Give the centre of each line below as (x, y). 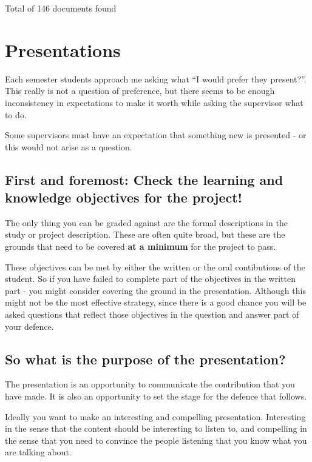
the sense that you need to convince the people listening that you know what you (156, 440)
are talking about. (38, 452)
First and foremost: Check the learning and (144, 179)
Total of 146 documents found (61, 8)
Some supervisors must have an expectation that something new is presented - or (156, 135)
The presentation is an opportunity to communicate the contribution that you (150, 384)
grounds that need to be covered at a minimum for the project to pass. (141, 246)
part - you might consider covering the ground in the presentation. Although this (155, 290)
